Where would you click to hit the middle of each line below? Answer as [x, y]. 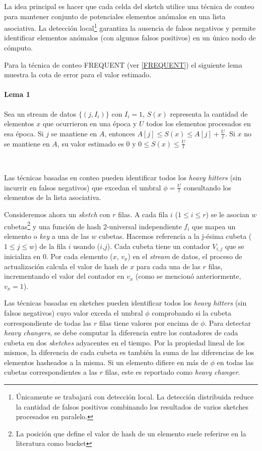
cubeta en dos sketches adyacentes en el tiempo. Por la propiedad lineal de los [124, 342]
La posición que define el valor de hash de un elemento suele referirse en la [131, 433]
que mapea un [214, 226]
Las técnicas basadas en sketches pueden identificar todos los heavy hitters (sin [125, 303]
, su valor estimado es [90, 143]
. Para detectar [228, 322]
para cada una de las [168, 266]
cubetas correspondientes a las [51, 372]
